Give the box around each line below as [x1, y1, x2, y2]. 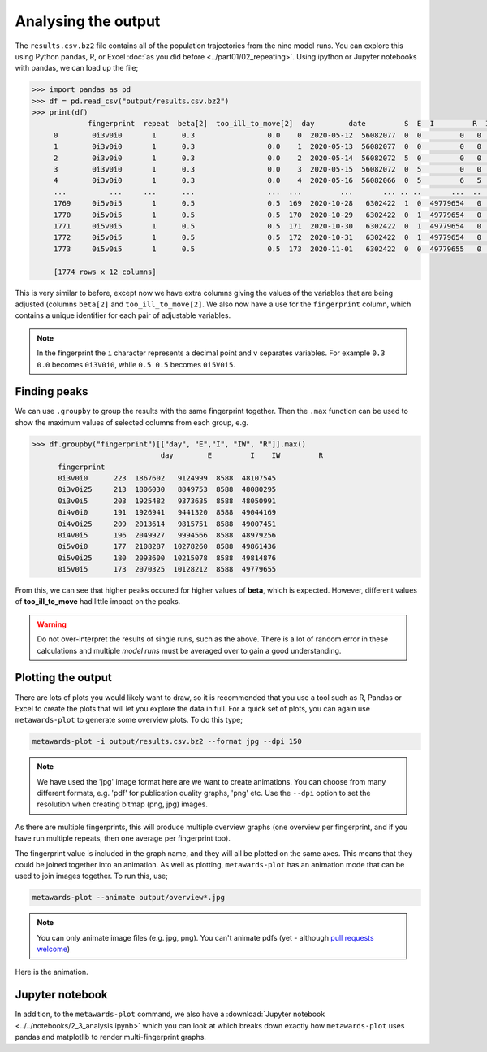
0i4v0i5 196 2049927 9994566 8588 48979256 [58, 530, 277, 540]
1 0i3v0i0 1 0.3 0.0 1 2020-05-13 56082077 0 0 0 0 [53, 142, 482, 151]
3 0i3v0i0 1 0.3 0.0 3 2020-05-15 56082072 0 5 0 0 [53, 165, 482, 174]
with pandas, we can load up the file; [15, 63, 139, 73]
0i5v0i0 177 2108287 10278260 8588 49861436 [58, 541, 277, 551]
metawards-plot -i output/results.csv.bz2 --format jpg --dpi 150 [32, 737, 302, 746]
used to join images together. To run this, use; [15, 871, 168, 881]
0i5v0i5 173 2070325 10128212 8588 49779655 [58, 565, 277, 574]
